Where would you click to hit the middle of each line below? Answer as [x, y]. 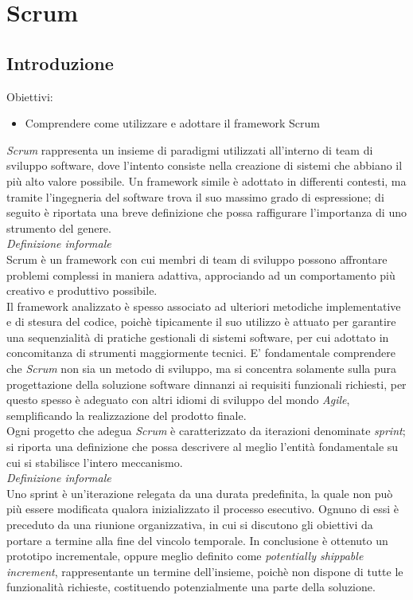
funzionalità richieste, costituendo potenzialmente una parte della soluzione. [191, 587]
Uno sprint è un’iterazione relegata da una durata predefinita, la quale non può [200, 493]
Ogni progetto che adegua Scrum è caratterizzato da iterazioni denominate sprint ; [206, 431]
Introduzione [60, 63]
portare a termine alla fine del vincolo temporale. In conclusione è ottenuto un [197, 540]
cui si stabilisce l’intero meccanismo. [95, 462]
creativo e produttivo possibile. [82, 290]
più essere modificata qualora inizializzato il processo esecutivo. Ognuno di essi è [203, 509]
